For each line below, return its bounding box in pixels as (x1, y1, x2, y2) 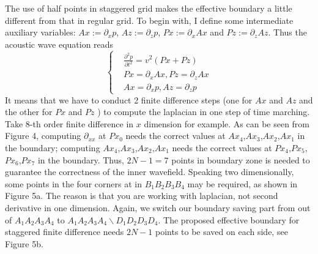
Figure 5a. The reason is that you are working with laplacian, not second (5, 189, 278, 202)
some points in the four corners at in (5, 177, 142, 190)
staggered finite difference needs (5, 225, 124, 238)
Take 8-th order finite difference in (5, 117, 134, 130)
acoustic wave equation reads (5, 37, 114, 50)
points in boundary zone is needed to (171, 153, 310, 166)
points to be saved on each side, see (155, 225, 288, 238)
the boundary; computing (5, 141, 100, 154)
